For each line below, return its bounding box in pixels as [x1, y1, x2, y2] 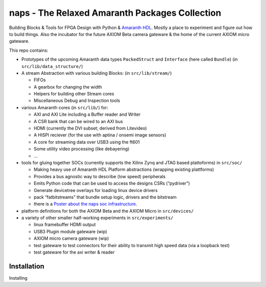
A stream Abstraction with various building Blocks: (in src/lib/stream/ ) [21, 70, 172, 76]
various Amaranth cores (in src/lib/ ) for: [21, 104, 108, 110]
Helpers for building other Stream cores [33, 91, 114, 97]
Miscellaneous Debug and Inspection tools [33, 97, 120, 103]
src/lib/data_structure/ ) [21, 63, 83, 69]
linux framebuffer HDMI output [33, 222, 96, 227]
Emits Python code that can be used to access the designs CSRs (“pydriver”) [33, 180, 190, 187]
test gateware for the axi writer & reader [33, 249, 115, 255]
